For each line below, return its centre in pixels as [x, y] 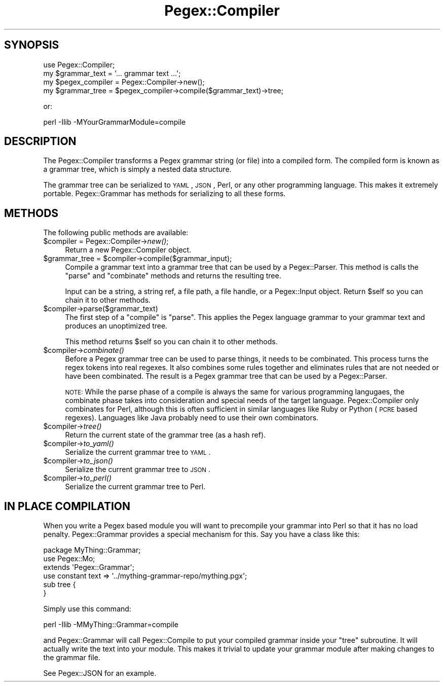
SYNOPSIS [32, 45]
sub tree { [60, 585]
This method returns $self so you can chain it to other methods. [171, 342]
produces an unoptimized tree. [116, 326]
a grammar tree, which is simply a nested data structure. [137, 169]
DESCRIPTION [40, 141]
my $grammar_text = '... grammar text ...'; [112, 73]
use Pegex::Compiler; [79, 64]
